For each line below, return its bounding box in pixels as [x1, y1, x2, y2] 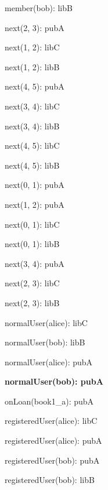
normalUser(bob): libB [5, 336, 85, 348]
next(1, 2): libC [5, 41, 60, 53]
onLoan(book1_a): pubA [5, 395, 94, 407]
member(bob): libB [5, 2, 73, 13]
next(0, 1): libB [5, 238, 60, 250]
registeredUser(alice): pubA [5, 434, 102, 447]
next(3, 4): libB [5, 119, 60, 132]
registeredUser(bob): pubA [5, 454, 100, 466]
